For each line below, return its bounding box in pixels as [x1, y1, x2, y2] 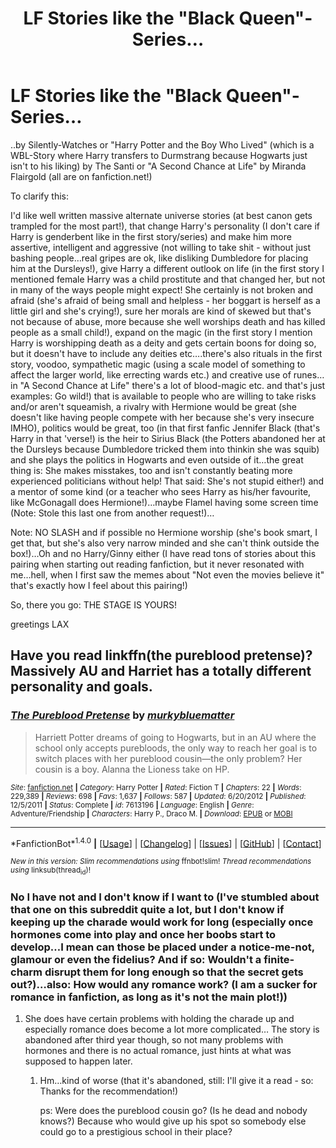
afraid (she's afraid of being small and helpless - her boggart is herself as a [10, 294, 321, 306]
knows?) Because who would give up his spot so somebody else [39, 1115, 307, 1127]
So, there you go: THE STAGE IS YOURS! [10, 598, 178, 611]
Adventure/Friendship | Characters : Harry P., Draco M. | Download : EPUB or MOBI [10, 808, 293, 819]
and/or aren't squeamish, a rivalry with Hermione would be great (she [10, 400, 297, 412]
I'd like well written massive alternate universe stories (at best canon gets [10, 209, 313, 221]
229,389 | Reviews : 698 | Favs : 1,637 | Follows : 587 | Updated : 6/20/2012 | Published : [10, 791, 307, 801]
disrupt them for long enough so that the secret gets [44, 965, 304, 979]
